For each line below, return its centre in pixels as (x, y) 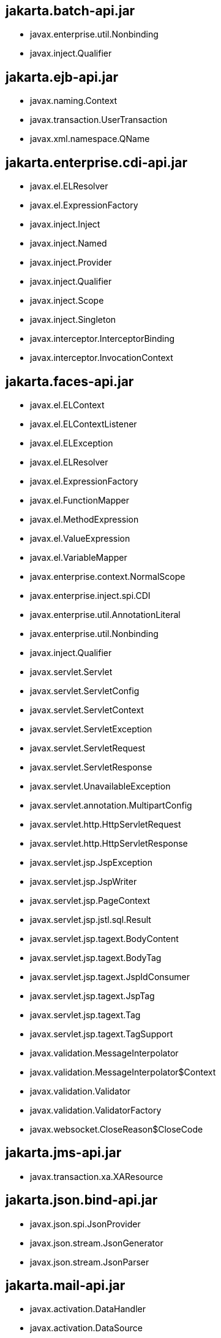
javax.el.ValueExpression (80, 538)
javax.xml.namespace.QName (90, 139)
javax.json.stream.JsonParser (90, 1262)
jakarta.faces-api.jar (70, 381)
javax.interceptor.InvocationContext (102, 358)
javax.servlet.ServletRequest (88, 748)
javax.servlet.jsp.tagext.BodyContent (104, 938)
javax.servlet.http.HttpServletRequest (106, 824)
